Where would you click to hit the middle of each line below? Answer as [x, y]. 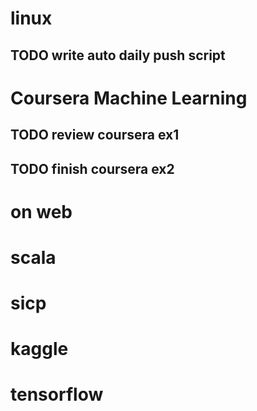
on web [41, 211]
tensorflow [57, 394]
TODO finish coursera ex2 [92, 168]
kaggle [39, 349]
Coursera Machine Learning [129, 98]
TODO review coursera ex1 [95, 135]
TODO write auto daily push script [118, 55]
